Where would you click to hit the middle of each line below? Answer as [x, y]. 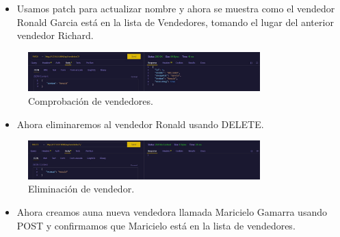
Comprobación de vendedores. [91, 101]
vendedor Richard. [55, 35]
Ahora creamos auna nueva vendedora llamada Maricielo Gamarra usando [172, 212]
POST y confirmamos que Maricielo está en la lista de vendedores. [156, 225]
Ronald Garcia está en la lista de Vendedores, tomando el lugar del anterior [175, 22]
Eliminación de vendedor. [81, 189]
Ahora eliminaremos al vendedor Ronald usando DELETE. [140, 124]
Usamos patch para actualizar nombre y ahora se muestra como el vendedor [176, 8]
